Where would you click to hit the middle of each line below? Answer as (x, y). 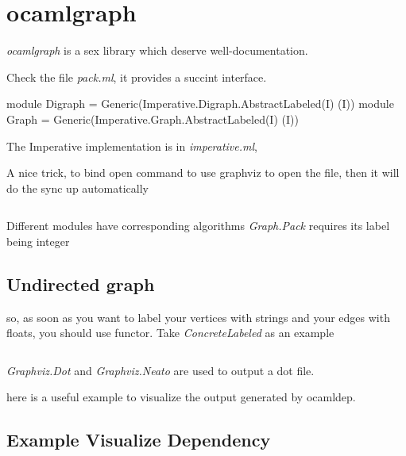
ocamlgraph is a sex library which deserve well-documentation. (157, 50)
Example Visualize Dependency (139, 440)
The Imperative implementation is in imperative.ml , (132, 146)
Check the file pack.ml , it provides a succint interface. (137, 77)
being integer (38, 241)
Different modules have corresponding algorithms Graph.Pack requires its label (198, 226)
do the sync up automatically (77, 188)
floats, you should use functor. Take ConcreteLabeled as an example (170, 333)
